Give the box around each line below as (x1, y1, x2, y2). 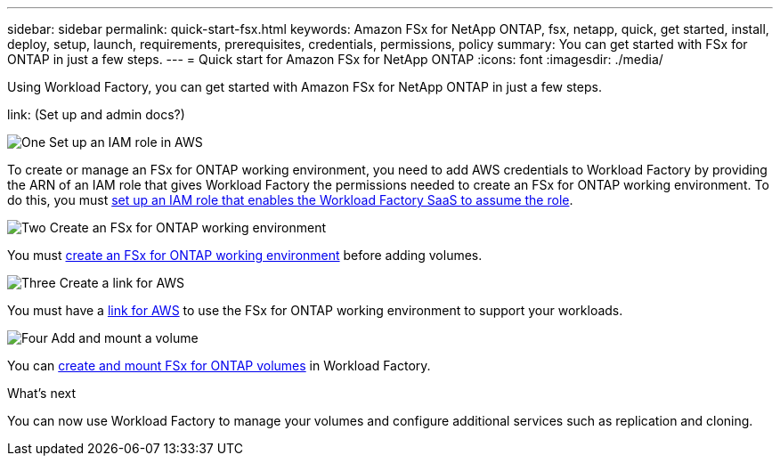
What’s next (7, 386, 77, 401)
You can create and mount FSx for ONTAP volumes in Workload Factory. (7, 358, 431, 373)
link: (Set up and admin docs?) (7, 107, 185, 122)
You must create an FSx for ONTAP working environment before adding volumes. (7, 248, 483, 263)
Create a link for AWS (59, 275, 185, 290)
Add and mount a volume (51, 330, 199, 345)
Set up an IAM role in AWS (49, 134, 203, 150)
